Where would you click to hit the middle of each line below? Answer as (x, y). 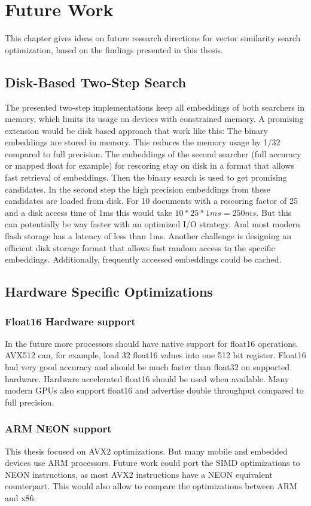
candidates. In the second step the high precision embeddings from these (138, 189)
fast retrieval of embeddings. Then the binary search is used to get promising (146, 177)
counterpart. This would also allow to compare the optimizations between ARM (151, 486)
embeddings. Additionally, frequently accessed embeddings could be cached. (143, 259)
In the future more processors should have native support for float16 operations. (152, 343)
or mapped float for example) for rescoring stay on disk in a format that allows (150, 165)
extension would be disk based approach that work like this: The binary (136, 130)
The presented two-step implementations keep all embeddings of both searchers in (155, 107)
